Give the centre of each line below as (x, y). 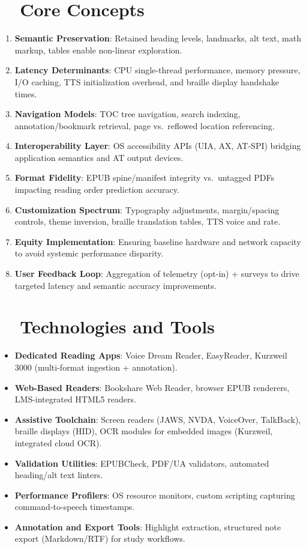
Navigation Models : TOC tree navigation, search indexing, (127, 114)
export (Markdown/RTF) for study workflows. (100, 538)
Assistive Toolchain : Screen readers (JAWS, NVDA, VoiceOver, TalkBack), (158, 419)
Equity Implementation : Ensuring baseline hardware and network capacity (158, 241)
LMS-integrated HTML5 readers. (75, 399)
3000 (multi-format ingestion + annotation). (96, 367)
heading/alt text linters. (59, 475)
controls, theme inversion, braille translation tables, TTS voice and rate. (148, 221)
